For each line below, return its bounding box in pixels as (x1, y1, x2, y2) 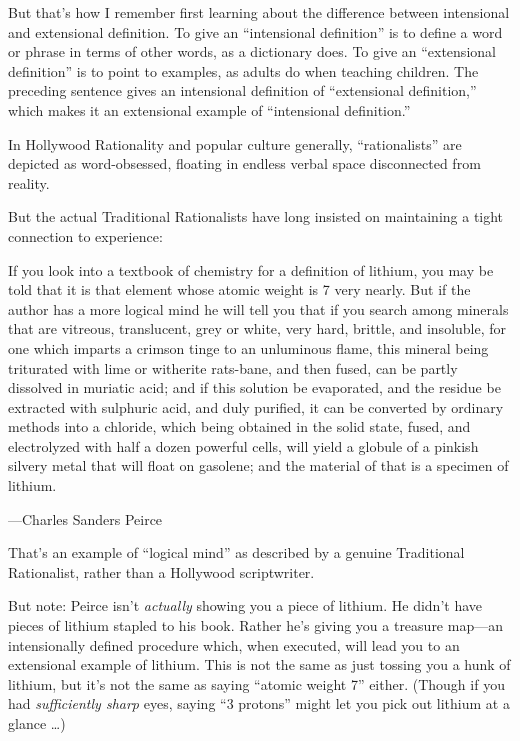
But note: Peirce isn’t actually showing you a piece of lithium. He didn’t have (8, 595, 482, 616)
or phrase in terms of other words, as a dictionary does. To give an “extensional (8, 41, 496, 62)
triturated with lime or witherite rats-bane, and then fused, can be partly (8, 357, 458, 378)
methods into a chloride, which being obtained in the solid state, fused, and (8, 416, 471, 437)
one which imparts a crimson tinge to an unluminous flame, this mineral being (8, 337, 489, 358)
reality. (8, 172, 50, 193)
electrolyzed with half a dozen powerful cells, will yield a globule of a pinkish (8, 435, 479, 456)
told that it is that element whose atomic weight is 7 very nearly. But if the (8, 279, 471, 300)
